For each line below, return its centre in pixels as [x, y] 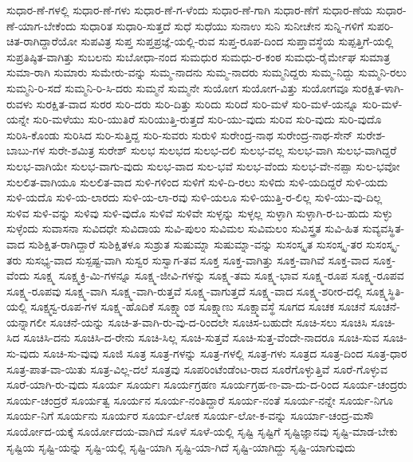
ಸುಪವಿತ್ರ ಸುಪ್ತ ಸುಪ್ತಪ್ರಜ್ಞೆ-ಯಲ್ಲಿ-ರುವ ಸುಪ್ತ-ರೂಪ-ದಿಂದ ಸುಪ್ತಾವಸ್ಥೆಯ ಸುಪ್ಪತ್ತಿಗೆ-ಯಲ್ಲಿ [237, 41]
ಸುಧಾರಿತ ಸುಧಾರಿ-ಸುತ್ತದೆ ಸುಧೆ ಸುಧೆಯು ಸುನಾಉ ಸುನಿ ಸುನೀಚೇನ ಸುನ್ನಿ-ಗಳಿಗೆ [222, 25]
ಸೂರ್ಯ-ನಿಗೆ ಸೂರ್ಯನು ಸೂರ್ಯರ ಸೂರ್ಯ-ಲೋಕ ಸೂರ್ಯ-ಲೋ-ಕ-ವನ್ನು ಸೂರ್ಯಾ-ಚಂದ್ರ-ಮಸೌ [190, 415]
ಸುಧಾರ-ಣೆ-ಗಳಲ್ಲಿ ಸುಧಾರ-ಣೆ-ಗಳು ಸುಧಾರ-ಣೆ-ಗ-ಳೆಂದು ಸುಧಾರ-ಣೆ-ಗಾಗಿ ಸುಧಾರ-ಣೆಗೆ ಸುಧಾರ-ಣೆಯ [190, 10]
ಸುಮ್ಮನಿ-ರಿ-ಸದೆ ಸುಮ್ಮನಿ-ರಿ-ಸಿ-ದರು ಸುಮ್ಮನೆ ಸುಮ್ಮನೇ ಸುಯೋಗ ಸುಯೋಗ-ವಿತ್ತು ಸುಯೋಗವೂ [177, 87]
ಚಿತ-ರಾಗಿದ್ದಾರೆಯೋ [42, 41]
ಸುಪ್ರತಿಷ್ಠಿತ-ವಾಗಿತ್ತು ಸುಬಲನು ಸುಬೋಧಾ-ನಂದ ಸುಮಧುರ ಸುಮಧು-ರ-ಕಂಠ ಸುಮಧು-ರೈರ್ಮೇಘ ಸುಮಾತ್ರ [199, 56]
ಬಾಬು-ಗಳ [26, 150]
